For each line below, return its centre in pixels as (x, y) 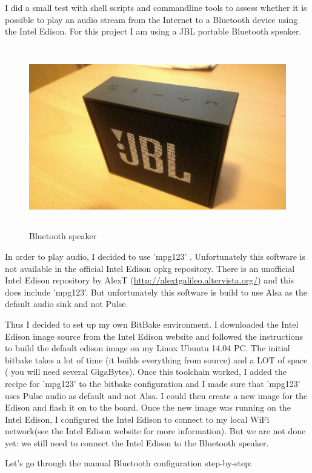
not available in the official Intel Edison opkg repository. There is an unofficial (150, 268)
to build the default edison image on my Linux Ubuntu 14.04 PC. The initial (148, 348)
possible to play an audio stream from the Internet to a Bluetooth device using (151, 19)
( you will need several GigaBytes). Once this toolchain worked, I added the (146, 372)
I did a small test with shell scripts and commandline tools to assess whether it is (156, 7)
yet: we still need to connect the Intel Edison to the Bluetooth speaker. (137, 442)
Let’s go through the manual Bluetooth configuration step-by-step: (128, 463)
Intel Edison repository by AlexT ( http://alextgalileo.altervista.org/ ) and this (150, 280)
